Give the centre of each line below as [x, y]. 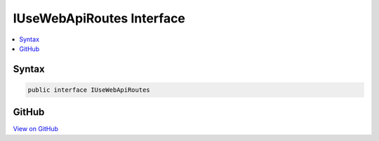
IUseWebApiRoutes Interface [99, 18]
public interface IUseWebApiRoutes [89, 90]
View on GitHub [36, 129]
